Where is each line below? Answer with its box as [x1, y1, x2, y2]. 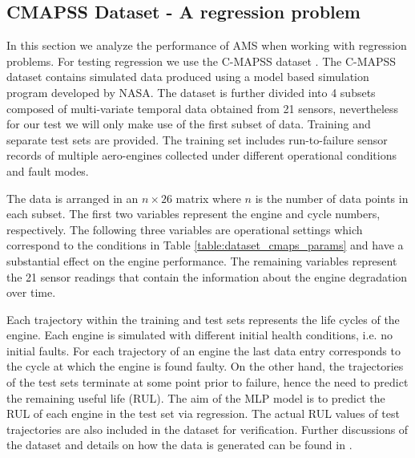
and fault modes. [6, 162, 89, 179]
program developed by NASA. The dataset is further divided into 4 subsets [6, 83, 376, 100]
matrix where [175, 189, 241, 206]
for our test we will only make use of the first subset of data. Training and [6, 116, 371, 132]
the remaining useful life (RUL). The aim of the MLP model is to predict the [6, 389, 385, 406]
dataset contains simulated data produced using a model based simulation [6, 68, 369, 85]
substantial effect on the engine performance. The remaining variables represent [6, 252, 397, 269]
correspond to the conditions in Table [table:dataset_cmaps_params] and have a [6, 237, 404, 253]
